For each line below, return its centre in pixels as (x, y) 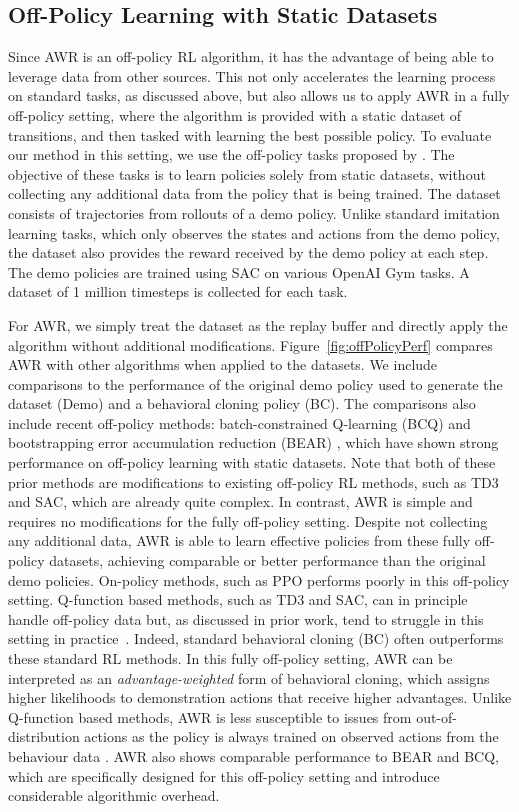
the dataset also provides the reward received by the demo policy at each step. (248, 252)
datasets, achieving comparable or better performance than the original (267, 560)
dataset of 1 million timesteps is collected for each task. (178, 291)
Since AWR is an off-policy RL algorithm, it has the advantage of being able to (251, 56)
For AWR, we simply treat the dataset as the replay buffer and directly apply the (258, 324)
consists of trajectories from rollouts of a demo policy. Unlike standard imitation (254, 212)
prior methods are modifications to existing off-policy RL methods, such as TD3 (253, 481)
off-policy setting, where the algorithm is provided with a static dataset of (235, 114)
